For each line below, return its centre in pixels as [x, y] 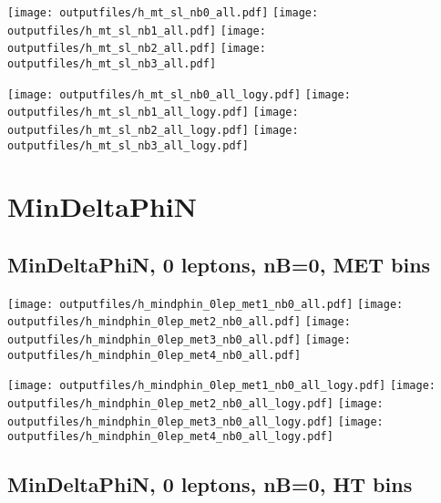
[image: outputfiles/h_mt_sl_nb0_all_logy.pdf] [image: [179, 94]
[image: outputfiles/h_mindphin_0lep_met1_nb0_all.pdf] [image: [205, 304]
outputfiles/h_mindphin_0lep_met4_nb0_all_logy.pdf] [170, 437]
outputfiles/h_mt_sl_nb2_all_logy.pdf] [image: [153, 130]
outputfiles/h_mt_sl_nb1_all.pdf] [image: [137, 31]
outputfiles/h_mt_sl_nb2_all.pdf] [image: [137, 49]
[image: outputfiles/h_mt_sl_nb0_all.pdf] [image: [163, 13]
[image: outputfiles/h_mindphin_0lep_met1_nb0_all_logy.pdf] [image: [222, 386]
